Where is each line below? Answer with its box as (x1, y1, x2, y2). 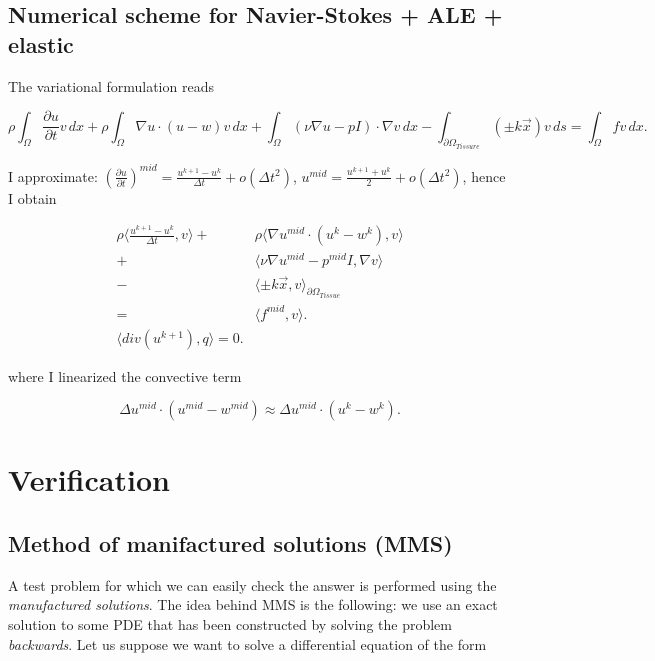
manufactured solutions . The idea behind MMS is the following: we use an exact (8, 594, 498, 615)
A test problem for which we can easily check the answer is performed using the (8, 574, 497, 595)
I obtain (8, 187, 57, 208)
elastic (8, 28, 74, 59)
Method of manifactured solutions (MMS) (8, 528, 453, 558)
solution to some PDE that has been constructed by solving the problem (8, 614, 452, 634)
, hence (462, 165, 506, 186)
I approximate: (8, 165, 98, 186)
